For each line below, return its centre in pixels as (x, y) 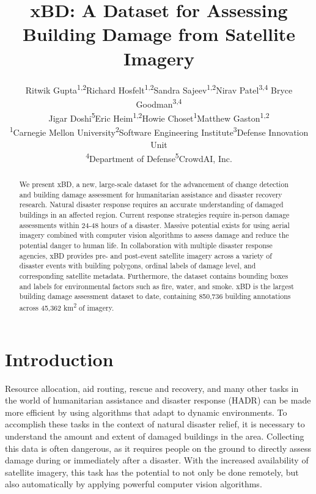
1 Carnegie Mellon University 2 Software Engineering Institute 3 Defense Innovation (159, 131)
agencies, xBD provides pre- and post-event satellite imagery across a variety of (145, 255)
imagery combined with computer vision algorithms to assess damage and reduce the (154, 235)
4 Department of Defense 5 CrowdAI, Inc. (159, 157)
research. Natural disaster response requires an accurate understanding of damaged (151, 205)
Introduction (59, 359)
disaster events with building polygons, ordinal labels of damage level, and (138, 266)
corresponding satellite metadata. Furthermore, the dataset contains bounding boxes (154, 276)
